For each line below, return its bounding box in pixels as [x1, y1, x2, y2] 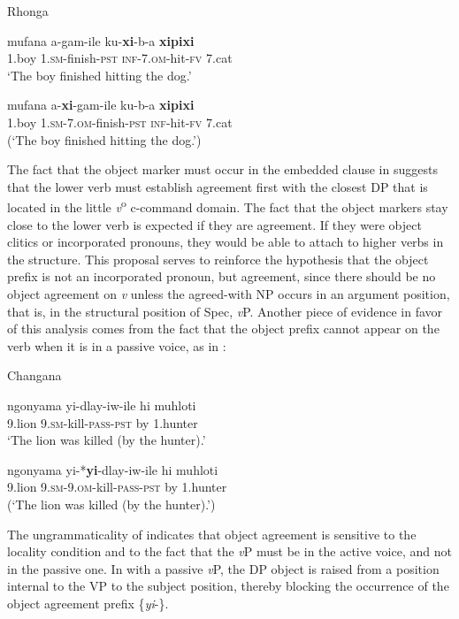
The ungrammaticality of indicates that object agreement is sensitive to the [7, 524, 417, 543]
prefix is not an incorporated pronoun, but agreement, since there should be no [7, 267, 436, 286]
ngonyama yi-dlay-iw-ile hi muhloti [7, 395, 196, 414]
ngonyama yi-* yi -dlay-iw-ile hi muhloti [7, 460, 218, 478]
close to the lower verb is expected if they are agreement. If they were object [7, 215, 422, 233]
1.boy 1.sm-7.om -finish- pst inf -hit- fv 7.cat [7, 112, 233, 131]
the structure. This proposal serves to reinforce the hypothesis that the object [7, 249, 429, 268]
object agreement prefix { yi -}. [7, 593, 169, 612]
